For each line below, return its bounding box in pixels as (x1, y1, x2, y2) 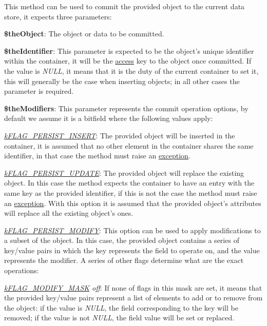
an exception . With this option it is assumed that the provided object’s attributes (4, 197, 261, 208)
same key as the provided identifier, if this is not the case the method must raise (4, 187, 257, 198)
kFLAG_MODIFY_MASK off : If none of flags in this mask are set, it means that (4, 282, 262, 293)
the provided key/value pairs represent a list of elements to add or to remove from (4, 292, 263, 303)
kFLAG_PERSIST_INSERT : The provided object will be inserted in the (4, 130, 235, 140)
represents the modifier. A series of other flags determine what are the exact (4, 255, 244, 266)
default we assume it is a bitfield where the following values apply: (4, 113, 213, 124)
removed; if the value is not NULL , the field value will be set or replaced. (4, 312, 235, 323)
